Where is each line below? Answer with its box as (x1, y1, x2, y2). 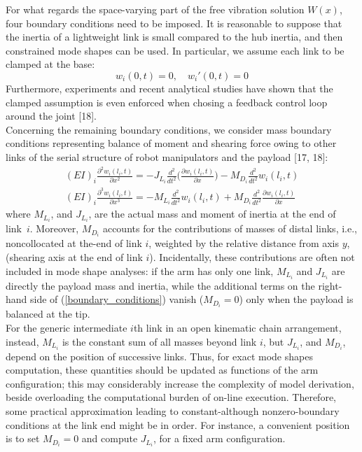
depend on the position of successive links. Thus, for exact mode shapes (6, 348, 313, 363)
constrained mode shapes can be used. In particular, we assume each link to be (6, 43, 344, 57)
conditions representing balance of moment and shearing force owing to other (6, 136, 337, 150)
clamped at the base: (6, 57, 95, 71)
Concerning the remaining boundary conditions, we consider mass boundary (6, 122, 332, 136)
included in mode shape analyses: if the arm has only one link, (6, 263, 274, 278)
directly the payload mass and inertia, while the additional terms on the (6, 278, 315, 292)
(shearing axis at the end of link (6, 250, 143, 264)
